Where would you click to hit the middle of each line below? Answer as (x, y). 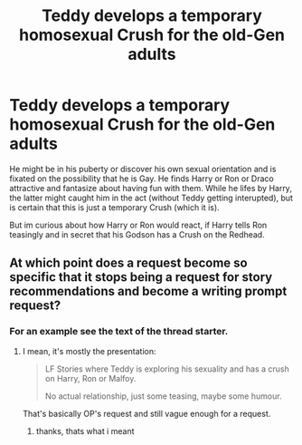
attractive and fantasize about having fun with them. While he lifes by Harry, (151, 188)
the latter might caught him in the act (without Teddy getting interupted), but (151, 198)
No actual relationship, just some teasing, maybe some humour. (163, 396)
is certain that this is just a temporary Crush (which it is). (114, 207)
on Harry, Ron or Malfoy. (90, 378)
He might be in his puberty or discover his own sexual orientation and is (143, 169)
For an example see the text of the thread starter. (119, 332)
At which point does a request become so (128, 263)
